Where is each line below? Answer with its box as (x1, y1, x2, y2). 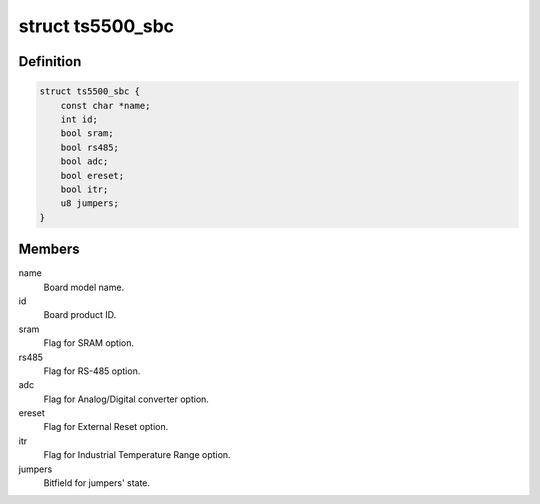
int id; (60, 113, 99, 125)
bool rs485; (60, 141, 120, 153)
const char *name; (60, 100, 151, 111)
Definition (18, 53, 82, 70)
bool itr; (60, 183, 109, 195)
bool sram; (60, 128, 114, 139)
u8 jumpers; (60, 198, 120, 209)
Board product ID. (43, 309, 117, 321)
